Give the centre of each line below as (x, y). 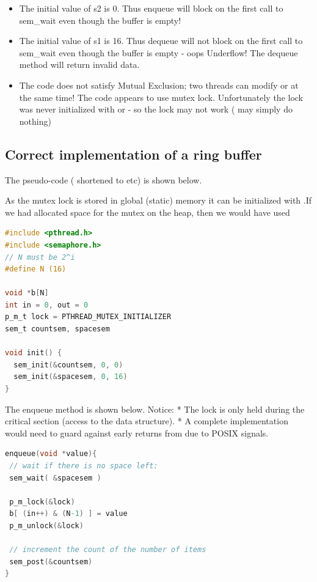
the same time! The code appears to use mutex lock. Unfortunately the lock (161, 97)
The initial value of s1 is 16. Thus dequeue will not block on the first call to (161, 41)
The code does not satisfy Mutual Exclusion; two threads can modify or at (159, 85)
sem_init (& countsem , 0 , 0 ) (68, 365)
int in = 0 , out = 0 (47, 305)
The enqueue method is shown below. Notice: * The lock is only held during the (155, 409)
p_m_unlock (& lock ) (46, 525)
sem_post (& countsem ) (51, 562)
